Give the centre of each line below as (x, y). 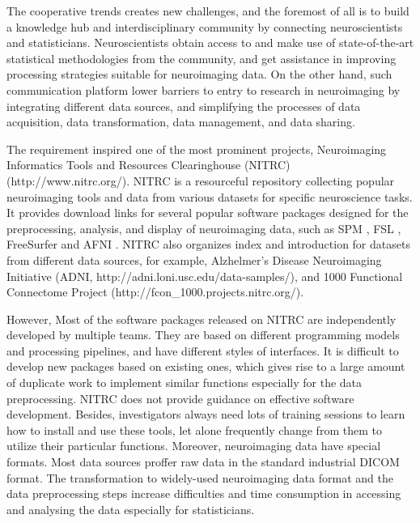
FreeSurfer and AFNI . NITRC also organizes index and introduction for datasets (208, 244)
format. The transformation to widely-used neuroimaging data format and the (200, 477)
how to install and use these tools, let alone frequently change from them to (194, 429)
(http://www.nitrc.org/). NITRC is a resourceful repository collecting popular (201, 180)
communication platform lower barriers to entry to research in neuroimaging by (204, 89)
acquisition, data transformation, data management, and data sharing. (181, 122)
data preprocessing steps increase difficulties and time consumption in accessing (204, 493)
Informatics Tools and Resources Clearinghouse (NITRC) (148, 165)
